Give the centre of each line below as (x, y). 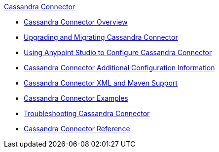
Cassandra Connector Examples (76, 98)
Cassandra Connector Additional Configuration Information (119, 68)
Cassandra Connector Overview (76, 22)
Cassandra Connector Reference (77, 129)
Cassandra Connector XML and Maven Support (101, 83)
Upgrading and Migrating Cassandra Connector (101, 37)
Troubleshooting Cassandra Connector (87, 113)
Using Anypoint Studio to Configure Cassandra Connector (118, 52)
